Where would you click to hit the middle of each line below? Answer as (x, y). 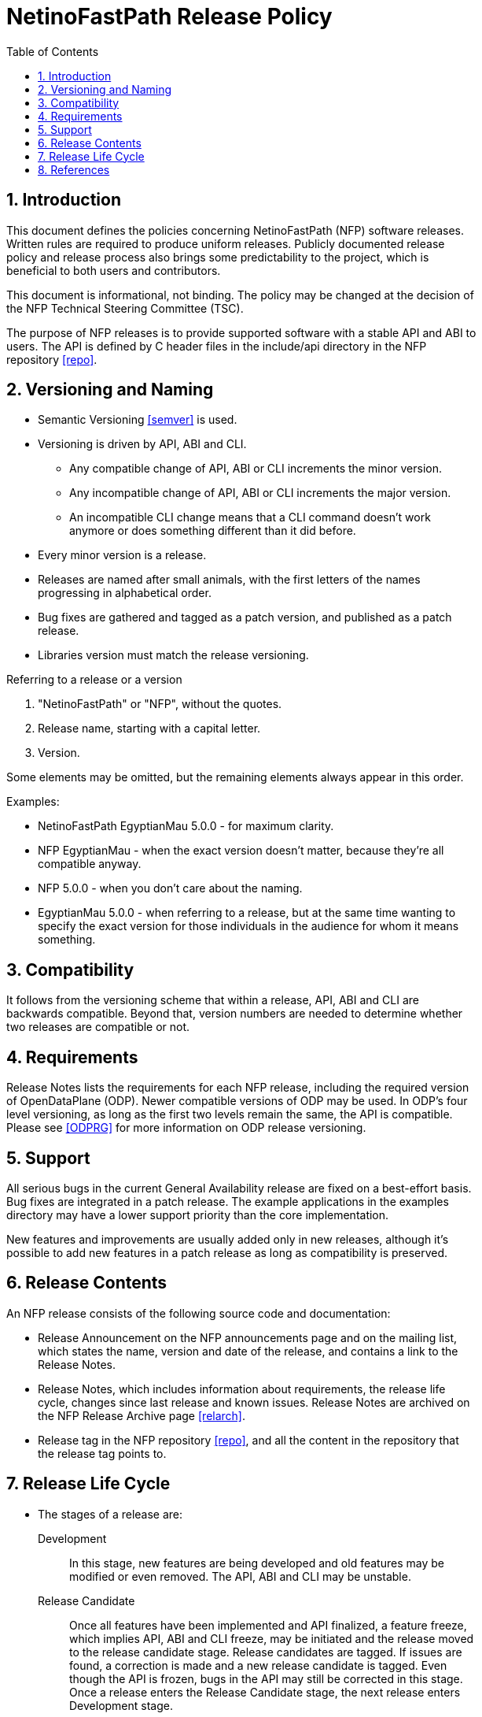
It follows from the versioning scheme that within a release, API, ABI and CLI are (213, 1000)
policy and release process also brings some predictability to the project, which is (218, 257)
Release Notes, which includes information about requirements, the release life (242, 1389)
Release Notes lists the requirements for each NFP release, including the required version (238, 1088)
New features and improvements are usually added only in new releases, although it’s (228, 1239)
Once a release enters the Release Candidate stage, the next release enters (265, 1692)
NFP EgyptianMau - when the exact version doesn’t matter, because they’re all (241, 851)
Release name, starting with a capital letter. (149, 729)
